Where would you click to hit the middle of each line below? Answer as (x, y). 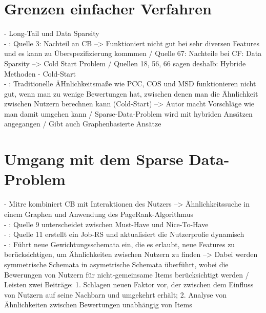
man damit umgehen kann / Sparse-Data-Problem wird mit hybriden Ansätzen (128, 113)
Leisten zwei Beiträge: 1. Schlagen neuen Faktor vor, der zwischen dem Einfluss (129, 284)
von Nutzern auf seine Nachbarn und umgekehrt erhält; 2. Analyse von (115, 294)
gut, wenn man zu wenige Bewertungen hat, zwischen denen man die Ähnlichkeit (131, 93)
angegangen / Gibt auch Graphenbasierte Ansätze (83, 124)
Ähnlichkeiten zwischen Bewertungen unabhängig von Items (98, 305)
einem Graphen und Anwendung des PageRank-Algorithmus (99, 214)
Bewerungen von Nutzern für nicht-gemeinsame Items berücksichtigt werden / (127, 274)
